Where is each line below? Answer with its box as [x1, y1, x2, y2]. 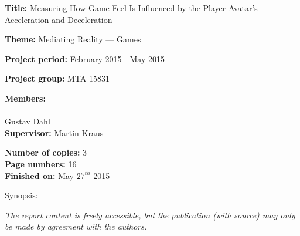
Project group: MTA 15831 [5, 72, 110, 85]
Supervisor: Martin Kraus [5, 126, 104, 139]
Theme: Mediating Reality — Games [5, 33, 141, 45]
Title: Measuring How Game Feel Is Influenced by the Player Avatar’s [5, 2, 258, 14]
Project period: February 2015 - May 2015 [5, 52, 165, 65]
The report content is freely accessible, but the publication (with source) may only [5, 208, 295, 221]
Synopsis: [5, 189, 38, 201]
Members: [5, 92, 46, 104]
